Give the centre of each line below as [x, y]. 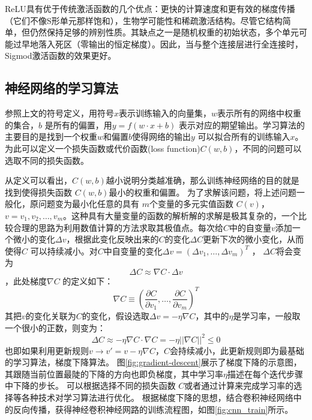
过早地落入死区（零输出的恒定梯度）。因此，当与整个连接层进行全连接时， [158, 43]
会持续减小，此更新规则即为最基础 [237, 350]
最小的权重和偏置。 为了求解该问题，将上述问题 [203, 192]
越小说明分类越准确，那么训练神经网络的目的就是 [202, 180]
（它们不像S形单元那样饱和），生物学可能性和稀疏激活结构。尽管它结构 [144, 20]
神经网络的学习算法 [61, 88]
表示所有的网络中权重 [259, 113]
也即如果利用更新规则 [47, 350]
